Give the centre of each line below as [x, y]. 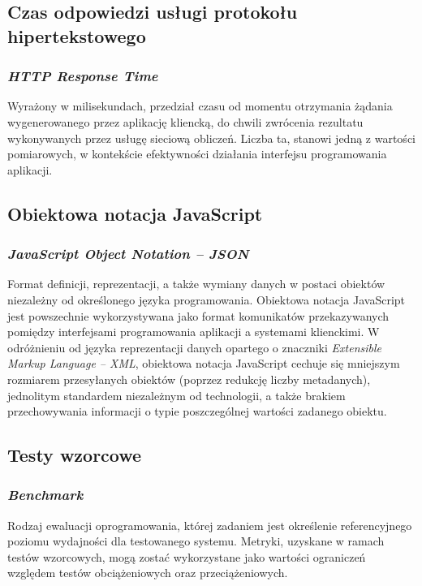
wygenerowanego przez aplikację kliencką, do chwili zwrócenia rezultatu [185, 121]
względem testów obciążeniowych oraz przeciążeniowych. [148, 573]
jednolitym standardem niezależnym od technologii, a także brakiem [177, 395]
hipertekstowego [77, 35]
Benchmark [45, 495]
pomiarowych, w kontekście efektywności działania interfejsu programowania [197, 154]
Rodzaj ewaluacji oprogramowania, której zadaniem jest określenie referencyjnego [210, 525]
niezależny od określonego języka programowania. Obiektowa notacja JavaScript [207, 299]
